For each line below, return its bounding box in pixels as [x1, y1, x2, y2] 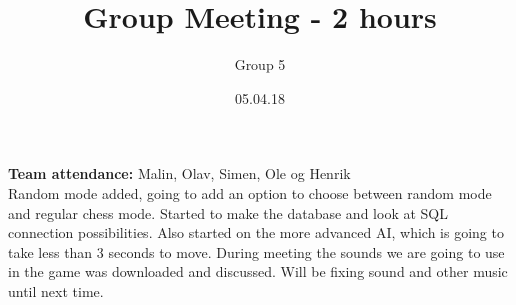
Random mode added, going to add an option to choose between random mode [8, 182, 492, 203]
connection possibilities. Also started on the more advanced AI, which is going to [8, 222, 504, 243]
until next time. [8, 280, 104, 301]
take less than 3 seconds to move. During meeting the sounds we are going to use [8, 241, 505, 262]
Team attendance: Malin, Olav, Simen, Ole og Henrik [8, 163, 351, 184]
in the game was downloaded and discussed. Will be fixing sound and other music [8, 261, 508, 282]
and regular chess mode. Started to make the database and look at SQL [8, 202, 448, 223]
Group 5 [234, 54, 286, 75]
